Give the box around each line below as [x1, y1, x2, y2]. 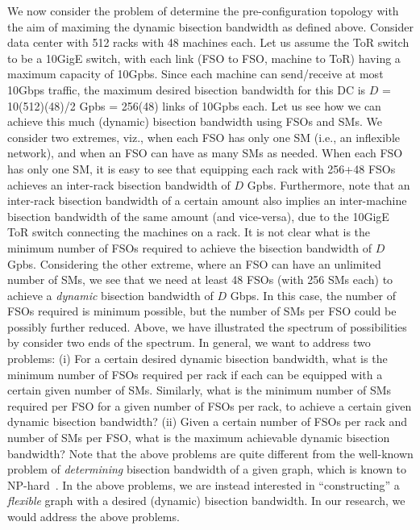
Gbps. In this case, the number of [230, 286, 397, 303]
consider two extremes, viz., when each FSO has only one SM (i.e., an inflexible [7, 128, 400, 145]
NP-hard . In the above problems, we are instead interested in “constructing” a [7, 476, 400, 493]
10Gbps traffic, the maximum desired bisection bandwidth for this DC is [7, 81, 366, 98]
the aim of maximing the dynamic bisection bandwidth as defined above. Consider [7, 18, 414, 35]
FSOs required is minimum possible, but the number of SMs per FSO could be [7, 303, 397, 319]
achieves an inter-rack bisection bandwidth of [7, 176, 231, 193]
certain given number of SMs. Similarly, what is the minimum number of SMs [7, 382, 392, 399]
